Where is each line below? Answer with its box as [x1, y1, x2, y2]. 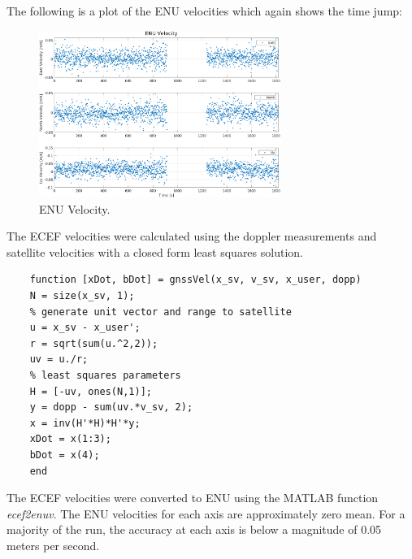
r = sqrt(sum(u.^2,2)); [29, 337, 158, 349]
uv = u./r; [29, 353, 89, 366]
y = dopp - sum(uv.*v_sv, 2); [29, 401, 193, 414]
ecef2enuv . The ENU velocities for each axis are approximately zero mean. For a [7, 505, 405, 522]
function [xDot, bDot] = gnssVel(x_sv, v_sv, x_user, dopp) [29, 274, 362, 286]
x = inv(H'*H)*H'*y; [29, 417, 141, 429]
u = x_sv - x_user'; [29, 322, 141, 334]
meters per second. [7, 536, 100, 553]
